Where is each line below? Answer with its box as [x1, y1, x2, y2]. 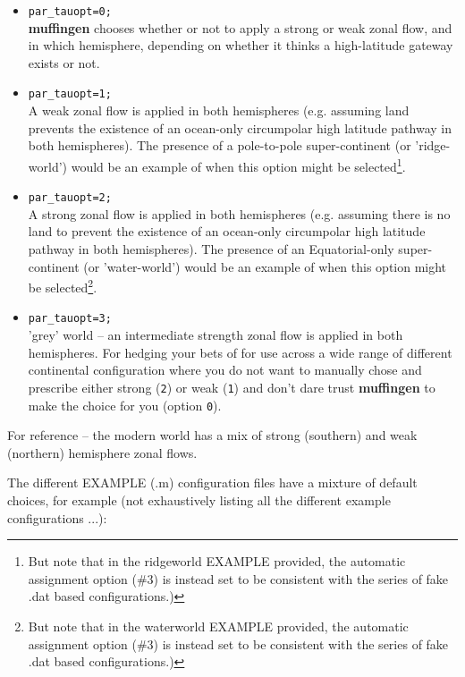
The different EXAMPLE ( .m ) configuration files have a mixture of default [7, 473, 418, 492]
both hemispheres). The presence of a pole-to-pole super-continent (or [28, 136, 411, 155]
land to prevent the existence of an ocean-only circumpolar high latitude [28, 222, 426, 241]
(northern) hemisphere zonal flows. [7, 443, 198, 461]
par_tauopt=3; [28, 312, 112, 326]
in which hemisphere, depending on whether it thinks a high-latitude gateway [28, 36, 453, 55]
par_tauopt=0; [28, 5, 112, 18]
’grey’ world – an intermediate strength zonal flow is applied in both [28, 326, 403, 344]
